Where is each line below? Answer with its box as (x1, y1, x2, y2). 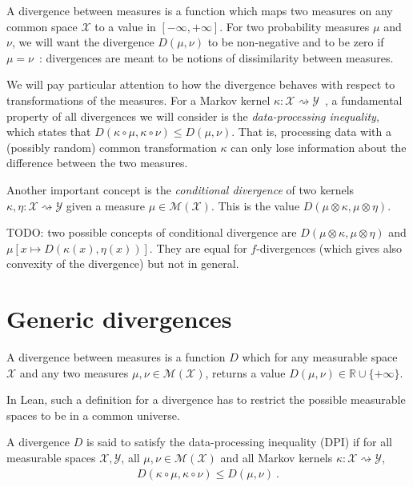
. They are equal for (149, 239, 247, 256)
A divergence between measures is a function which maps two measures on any (6, 2, 393, 18)
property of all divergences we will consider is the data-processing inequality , (6, 107, 379, 124)
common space (6, 18, 78, 34)
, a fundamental (325, 91, 403, 108)
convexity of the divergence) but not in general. (6, 255, 239, 272)
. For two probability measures (219, 18, 370, 34)
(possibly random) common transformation (6, 138, 217, 155)
